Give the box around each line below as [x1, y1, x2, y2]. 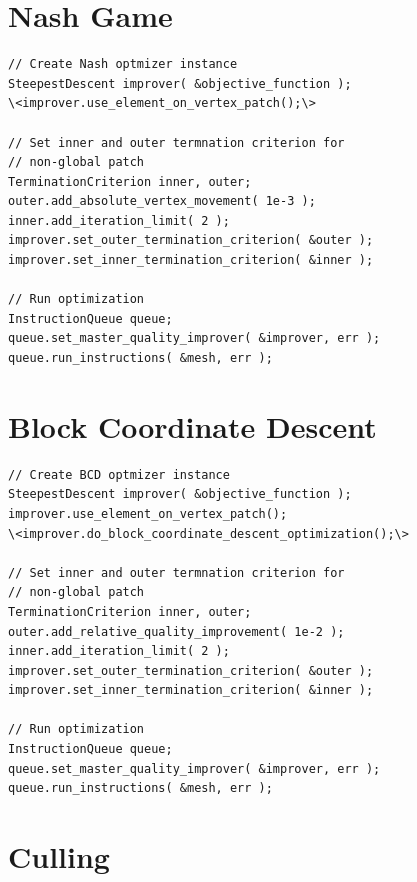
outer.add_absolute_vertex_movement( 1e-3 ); [8, 194, 316, 209]
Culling [8, 836, 110, 877]
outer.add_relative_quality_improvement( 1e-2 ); [8, 624, 345, 639]
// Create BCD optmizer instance [8, 467, 230, 482]
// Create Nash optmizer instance [8, 57, 238, 72]
